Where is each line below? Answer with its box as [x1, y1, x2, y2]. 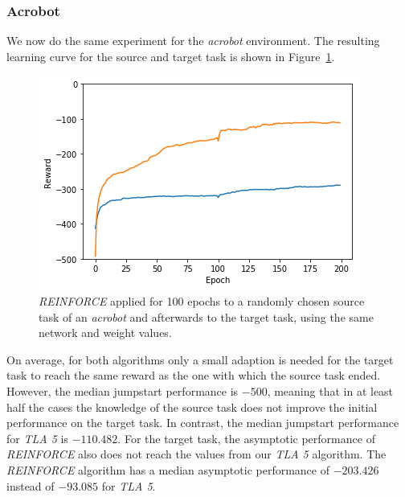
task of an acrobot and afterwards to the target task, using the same [39, 308, 374, 325]
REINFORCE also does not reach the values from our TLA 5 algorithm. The [6, 446, 387, 462]
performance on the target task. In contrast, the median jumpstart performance [6, 414, 399, 431]
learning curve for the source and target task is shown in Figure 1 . [6, 47, 335, 64]
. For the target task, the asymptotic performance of [117, 429, 375, 446]
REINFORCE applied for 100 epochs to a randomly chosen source [39, 293, 365, 309]
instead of [6, 477, 55, 494]
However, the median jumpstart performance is [6, 382, 239, 399]
